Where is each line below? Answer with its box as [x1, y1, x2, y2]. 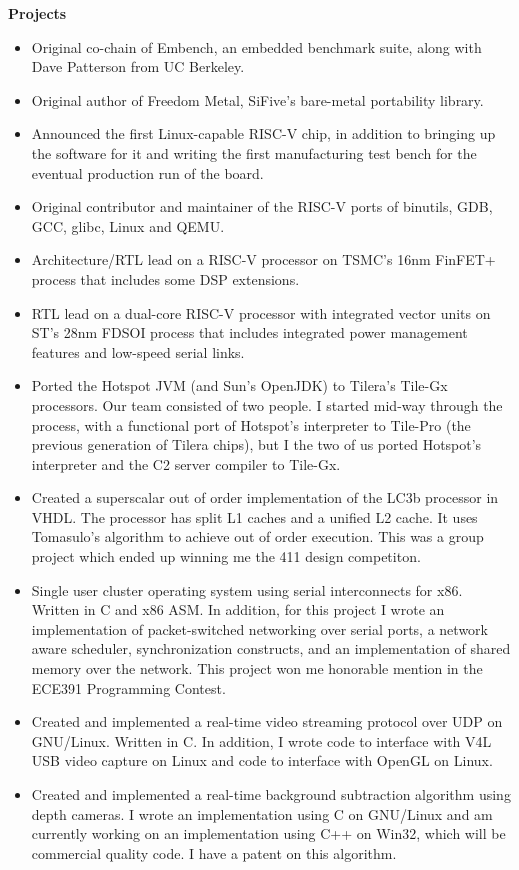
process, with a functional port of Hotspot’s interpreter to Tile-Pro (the [31, 414, 471, 435]
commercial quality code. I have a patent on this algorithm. [31, 842, 397, 863]
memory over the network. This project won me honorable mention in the [31, 658, 483, 679]
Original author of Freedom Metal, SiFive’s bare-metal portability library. [31, 89, 484, 110]
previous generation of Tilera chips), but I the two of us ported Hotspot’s [31, 434, 482, 455]
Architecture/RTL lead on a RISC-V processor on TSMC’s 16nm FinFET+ [31, 249, 496, 270]
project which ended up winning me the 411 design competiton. [31, 546, 421, 567]
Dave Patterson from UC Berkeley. [31, 56, 245, 77]
